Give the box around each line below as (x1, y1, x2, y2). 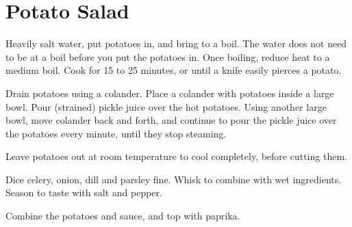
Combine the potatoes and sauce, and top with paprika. (5, 209, 240, 223)
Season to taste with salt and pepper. (5, 185, 162, 200)
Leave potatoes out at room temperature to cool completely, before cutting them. (5, 149, 347, 163)
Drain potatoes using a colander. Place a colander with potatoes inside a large (5, 85, 334, 100)
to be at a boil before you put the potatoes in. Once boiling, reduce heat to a (5, 49, 330, 64)
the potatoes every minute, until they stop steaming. (5, 126, 227, 140)
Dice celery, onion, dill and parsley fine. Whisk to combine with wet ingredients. (5, 172, 342, 186)
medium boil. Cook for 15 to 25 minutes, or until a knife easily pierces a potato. (5, 63, 342, 77)
